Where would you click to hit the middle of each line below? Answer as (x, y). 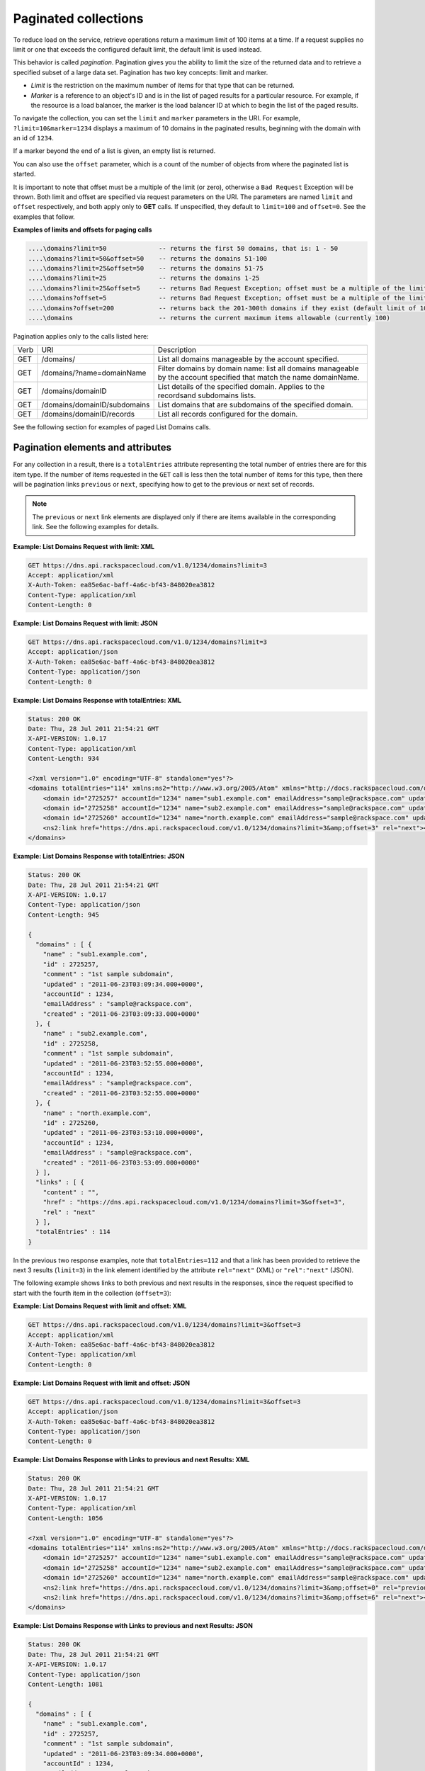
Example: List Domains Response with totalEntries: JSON (99, 856)
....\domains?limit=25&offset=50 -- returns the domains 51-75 (146, 268)
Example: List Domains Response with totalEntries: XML (97, 700)
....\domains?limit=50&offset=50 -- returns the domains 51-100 (148, 258)
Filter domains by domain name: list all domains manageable (258, 368)
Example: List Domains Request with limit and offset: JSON (102, 1383)
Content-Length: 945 (63, 915)
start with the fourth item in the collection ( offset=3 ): (92, 1293)
